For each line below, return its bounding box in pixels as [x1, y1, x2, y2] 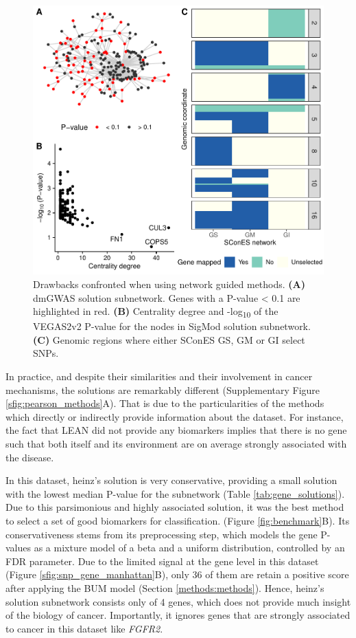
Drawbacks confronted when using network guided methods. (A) [33, 276, 306, 291]
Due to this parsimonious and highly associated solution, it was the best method [5, 500, 344, 514]
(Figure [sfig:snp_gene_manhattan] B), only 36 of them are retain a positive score [5, 567, 349, 582]
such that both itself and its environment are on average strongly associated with [5, 437, 347, 451]
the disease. [5, 450, 54, 464]
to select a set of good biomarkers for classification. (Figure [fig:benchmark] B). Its [5, 514, 350, 527]
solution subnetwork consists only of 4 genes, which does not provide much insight [5, 594, 351, 608]
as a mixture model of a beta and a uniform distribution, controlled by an [34, 540, 345, 555]
